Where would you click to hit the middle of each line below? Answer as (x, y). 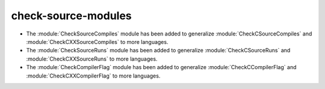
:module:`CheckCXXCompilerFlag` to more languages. (93, 76)
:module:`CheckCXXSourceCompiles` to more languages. (97, 41)
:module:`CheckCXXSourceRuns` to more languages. (92, 59)
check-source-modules (71, 16)
